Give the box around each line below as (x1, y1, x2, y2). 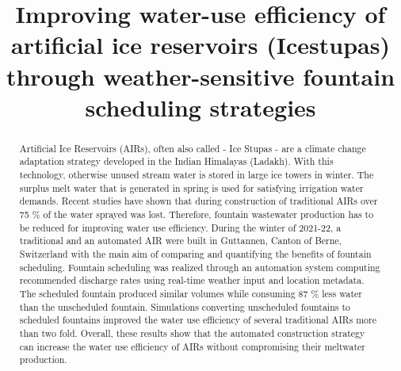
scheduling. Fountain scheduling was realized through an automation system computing (19, 260, 380, 273)
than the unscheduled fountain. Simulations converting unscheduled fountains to (19, 300, 350, 313)
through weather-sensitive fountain (6, 59, 395, 92)
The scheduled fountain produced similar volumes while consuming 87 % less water (19, 286, 362, 300)
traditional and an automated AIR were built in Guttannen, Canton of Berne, (19, 234, 342, 247)
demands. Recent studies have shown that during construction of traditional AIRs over (19, 194, 378, 208)
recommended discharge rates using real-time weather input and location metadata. (19, 273, 365, 287)
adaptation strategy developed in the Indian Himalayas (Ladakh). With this (19, 155, 334, 168)
